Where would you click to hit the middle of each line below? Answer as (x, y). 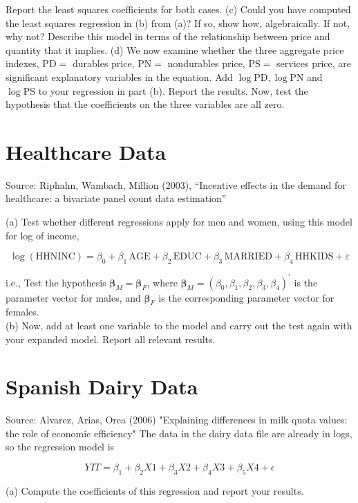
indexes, (22, 63)
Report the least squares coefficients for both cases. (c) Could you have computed (178, 9)
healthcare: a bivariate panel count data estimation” (116, 198)
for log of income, (43, 235)
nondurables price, (206, 63)
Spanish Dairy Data (102, 386)
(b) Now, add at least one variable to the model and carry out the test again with (179, 325)
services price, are (314, 63)
